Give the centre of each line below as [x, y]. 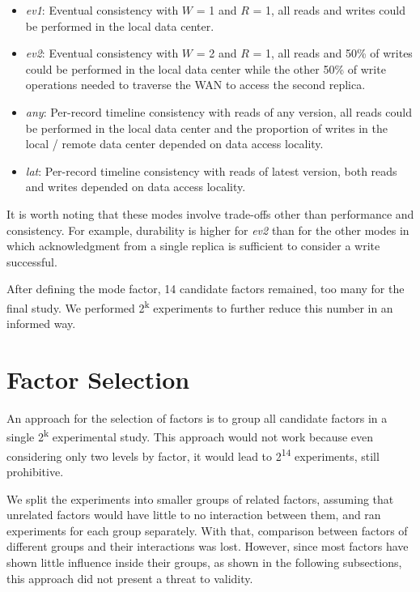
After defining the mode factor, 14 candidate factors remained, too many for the [206, 289]
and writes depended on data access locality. [136, 187]
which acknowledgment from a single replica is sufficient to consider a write [193, 246]
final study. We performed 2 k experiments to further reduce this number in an [200, 306]
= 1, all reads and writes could [329, 10]
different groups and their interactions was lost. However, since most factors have [208, 546]
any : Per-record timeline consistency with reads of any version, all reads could [219, 111]
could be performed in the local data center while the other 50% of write [206, 68]
